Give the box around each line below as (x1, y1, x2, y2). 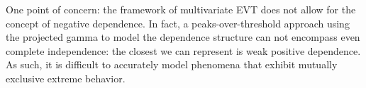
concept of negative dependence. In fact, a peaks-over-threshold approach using (6, 15, 350, 30)
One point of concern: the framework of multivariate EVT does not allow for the (6, 2, 356, 16)
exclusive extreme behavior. (6, 70, 126, 85)
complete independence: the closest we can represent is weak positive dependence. (6, 43, 361, 58)
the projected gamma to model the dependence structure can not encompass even (6, 30, 360, 44)
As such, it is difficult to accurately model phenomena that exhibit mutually (6, 57, 338, 72)
